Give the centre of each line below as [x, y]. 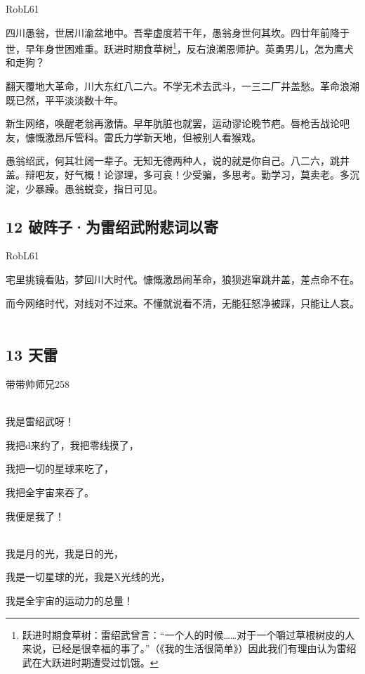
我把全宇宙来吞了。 [50, 492]
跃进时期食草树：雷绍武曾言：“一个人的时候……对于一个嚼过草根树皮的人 [188, 634]
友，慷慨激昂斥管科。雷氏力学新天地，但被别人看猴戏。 [133, 137]
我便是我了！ [35, 516]
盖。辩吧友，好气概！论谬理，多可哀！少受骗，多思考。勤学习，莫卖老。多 [178, 174]
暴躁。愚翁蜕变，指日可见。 [99, 188]
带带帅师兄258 [38, 383]
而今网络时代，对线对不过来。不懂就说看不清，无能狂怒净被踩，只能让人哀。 [182, 303]
